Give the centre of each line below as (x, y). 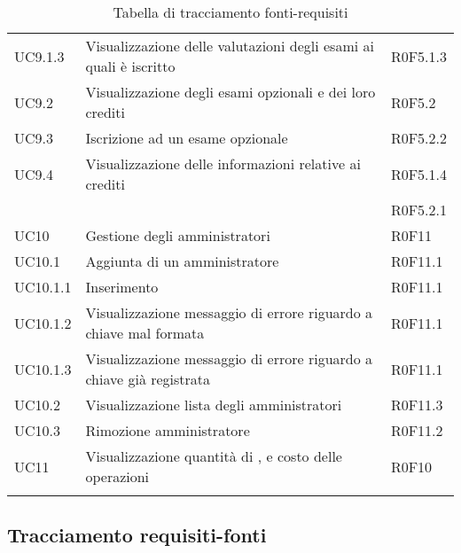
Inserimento (122, 287)
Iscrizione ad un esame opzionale (187, 138)
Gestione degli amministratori (178, 235)
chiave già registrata (148, 379)
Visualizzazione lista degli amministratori (214, 405)
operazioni (117, 476)
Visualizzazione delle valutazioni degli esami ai (230, 46)
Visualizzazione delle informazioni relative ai (223, 164)
